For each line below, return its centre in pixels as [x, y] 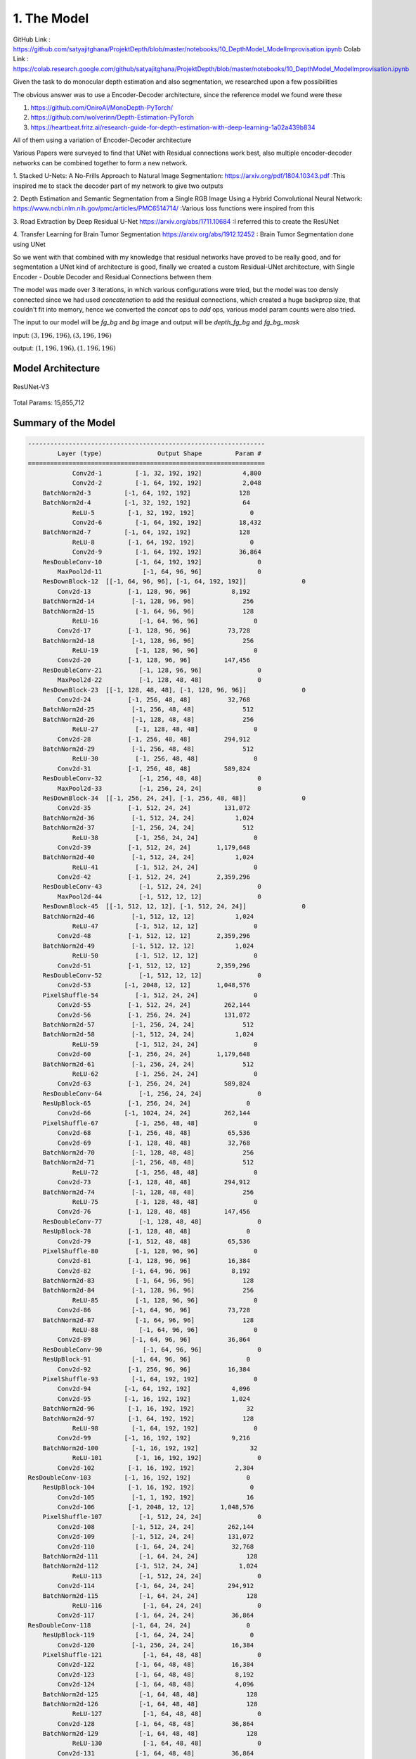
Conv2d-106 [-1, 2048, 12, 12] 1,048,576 [156, 1507]
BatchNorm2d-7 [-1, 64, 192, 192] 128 [147, 532]
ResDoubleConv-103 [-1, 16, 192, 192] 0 [139, 1477]
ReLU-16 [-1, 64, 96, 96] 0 [165, 621]
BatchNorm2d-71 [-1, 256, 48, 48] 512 [148, 1162]
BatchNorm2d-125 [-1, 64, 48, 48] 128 [150, 1694]
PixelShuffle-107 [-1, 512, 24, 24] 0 [152, 1517]
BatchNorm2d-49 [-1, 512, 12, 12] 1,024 [148, 946]
